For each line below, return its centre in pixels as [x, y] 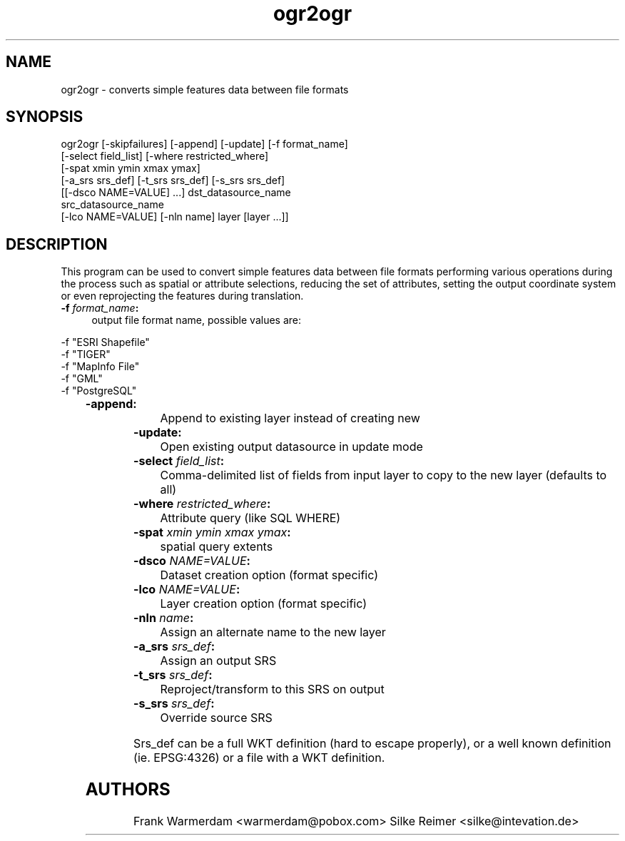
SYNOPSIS [45, 117]
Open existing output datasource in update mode [291, 447]
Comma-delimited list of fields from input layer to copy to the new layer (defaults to [383, 475]
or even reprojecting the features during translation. [182, 296]
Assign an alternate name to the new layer [273, 632]
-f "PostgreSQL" [99, 391]
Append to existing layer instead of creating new [290, 418]
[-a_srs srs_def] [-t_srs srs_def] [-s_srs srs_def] [173, 180]
